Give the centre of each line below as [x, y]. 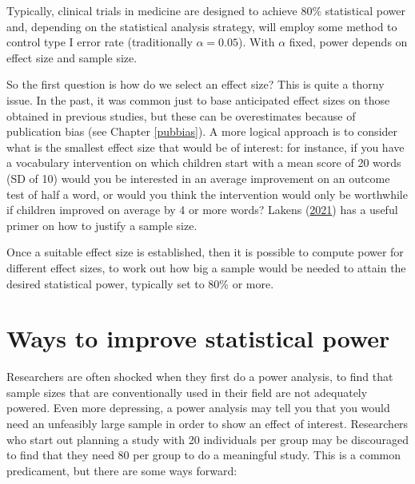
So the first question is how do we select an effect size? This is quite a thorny [196, 84]
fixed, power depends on [348, 42]
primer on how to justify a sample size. [102, 225]
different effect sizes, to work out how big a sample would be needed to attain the [206, 267]
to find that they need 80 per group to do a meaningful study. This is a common [204, 455]
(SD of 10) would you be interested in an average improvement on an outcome [198, 178]
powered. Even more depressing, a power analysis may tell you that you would [198, 408]
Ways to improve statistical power [198, 338]
